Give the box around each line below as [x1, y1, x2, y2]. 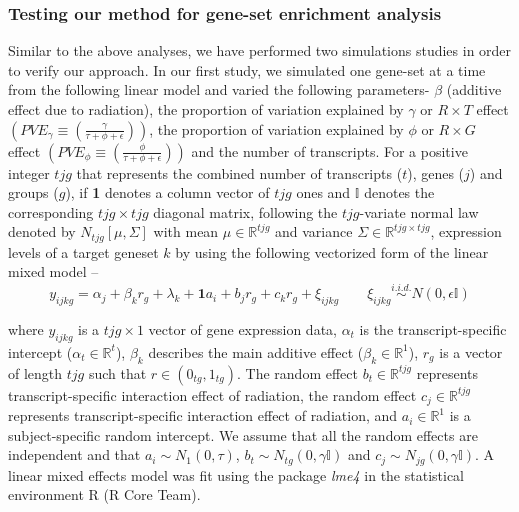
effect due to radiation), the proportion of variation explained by [8, 99, 404, 119]
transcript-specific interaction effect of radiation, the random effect [8, 384, 417, 405]
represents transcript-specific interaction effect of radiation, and [8, 405, 398, 426]
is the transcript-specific [359, 319, 507, 340]
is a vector [439, 341, 503, 362]
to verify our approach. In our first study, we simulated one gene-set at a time [8, 59, 486, 80]
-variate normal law [359, 201, 479, 222]
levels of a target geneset [8, 241, 159, 262]
